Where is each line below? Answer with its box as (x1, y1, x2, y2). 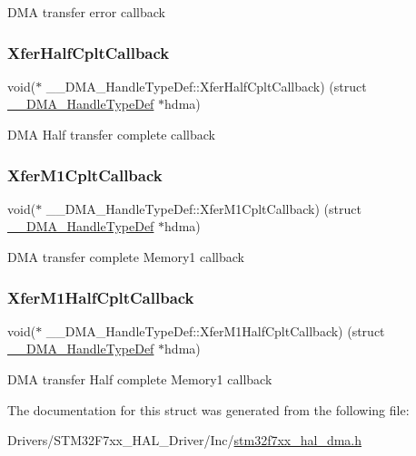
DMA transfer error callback (7, 3, 165, 21)
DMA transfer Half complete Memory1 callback (7, 370, 272, 388)
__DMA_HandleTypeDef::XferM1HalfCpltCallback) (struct (45, 321, 385, 340)
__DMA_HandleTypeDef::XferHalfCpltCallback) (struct (45, 76, 367, 95)
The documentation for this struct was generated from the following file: (7, 400, 410, 419)
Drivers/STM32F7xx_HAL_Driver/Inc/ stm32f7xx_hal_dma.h (7, 431, 362, 450)
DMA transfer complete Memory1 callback (7, 247, 244, 266)
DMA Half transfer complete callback (7, 125, 216, 143)
